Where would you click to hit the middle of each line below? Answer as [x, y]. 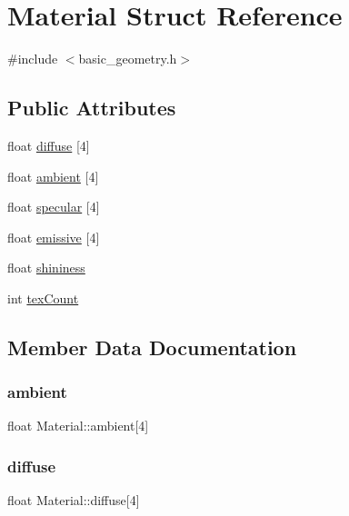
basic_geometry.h [128, 59]
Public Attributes [92, 108]
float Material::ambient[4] [78, 426]
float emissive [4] [54, 237]
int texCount [43, 298]
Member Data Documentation [152, 347]
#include [33, 59]
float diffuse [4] [49, 145]
